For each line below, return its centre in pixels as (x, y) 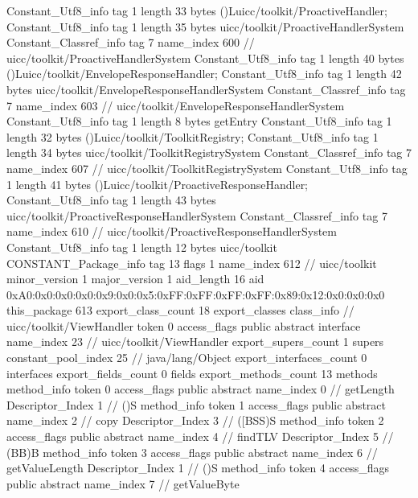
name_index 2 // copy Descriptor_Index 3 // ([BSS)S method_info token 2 (195, 420)
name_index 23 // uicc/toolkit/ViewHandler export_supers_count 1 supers (195, 342)
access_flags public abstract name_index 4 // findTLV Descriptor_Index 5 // (200, 436)
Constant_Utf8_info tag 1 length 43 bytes (111, 200)
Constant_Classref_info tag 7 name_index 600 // (131, 42)
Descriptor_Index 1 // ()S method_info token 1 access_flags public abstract (197, 404)
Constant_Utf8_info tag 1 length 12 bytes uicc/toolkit (142, 247)
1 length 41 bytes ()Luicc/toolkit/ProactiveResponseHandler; (158, 184)
